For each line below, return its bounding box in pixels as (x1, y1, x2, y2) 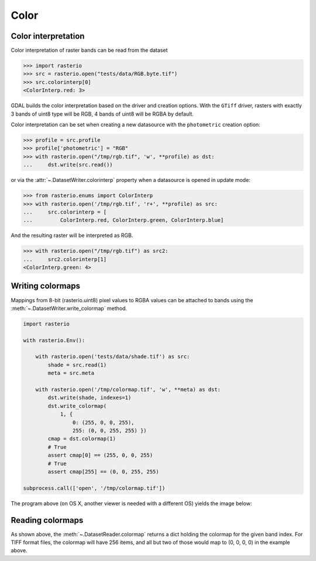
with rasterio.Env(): (23, 337, 85, 343)
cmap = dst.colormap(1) (47, 435, 116, 442)
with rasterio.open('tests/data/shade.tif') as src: (35, 353, 190, 360)
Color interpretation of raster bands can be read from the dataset (11, 47, 168, 54)
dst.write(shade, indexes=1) (47, 394, 132, 401)
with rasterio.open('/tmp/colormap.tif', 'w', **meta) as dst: (35, 386, 221, 393)
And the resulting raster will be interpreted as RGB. (11, 232, 133, 239)
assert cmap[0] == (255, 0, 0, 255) (47, 452, 153, 459)
